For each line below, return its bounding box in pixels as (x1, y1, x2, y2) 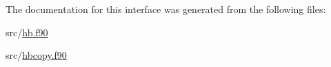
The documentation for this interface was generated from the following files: (6, 2, 326, 16)
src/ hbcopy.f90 (6, 48, 67, 62)
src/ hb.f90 (6, 25, 48, 39)
